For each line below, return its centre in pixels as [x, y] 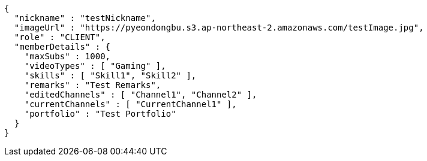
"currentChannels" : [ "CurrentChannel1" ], [130, 104]
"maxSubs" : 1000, [67, 56]
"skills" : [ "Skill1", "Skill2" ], [110, 75]
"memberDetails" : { [62, 47]
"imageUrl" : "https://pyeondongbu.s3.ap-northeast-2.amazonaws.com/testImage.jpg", [219, 28]
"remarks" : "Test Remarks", [93, 85]
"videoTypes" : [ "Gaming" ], [95, 66]
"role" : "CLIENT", [60, 37]
